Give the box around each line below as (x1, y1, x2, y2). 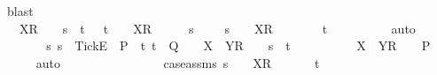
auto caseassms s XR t (35, 53, 320, 71)
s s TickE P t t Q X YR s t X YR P (46, 36, 431, 55)
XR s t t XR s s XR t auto (19, 19, 416, 37)
